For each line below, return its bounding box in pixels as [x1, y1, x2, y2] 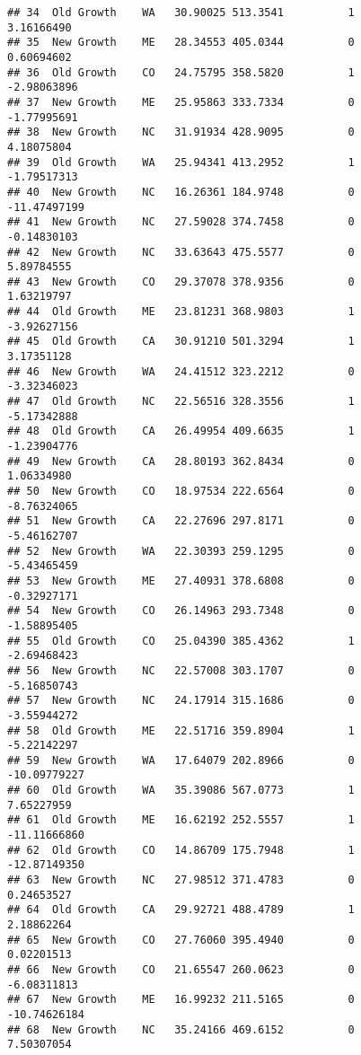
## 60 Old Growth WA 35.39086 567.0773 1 [7, 784, 355, 797]
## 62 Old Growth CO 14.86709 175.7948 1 [7, 843, 355, 857]
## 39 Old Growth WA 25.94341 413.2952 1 [7, 155, 355, 169]
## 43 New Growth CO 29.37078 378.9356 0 [7, 275, 355, 288]
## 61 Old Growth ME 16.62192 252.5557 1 [7, 813, 355, 827]
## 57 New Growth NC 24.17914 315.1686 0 [7, 694, 355, 708]
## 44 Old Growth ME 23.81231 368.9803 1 [7, 305, 355, 319]
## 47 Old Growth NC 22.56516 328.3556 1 [7, 395, 355, 409]
